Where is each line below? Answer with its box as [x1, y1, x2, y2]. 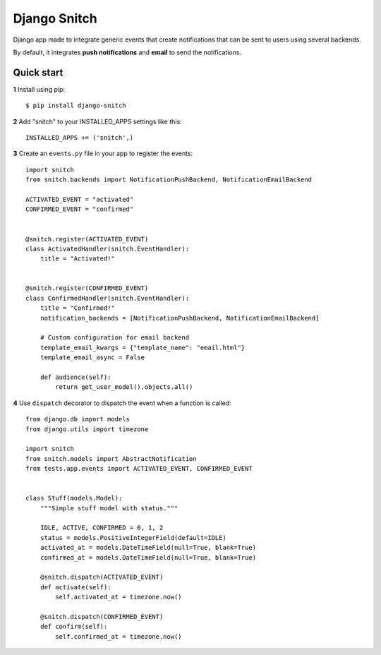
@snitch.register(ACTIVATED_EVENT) [25, 235, 149, 243]
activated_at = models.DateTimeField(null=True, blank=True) [40, 543, 257, 552]
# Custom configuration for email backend [40, 334, 190, 342]
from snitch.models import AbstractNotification [25, 455, 197, 462]
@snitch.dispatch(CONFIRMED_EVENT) [40, 613, 164, 620]
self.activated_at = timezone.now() [55, 593, 183, 601]
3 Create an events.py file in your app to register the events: [13, 149, 193, 158]
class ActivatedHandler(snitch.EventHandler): [25, 244, 190, 253]
